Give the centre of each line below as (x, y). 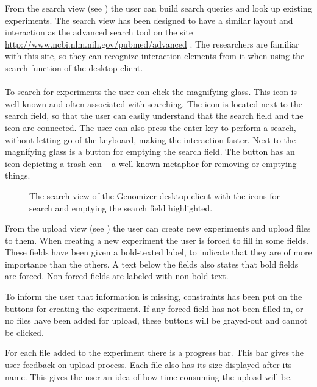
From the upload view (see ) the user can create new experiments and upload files (158, 228)
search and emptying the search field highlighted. (121, 208)
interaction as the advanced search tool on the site (99, 32)
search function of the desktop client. (74, 67)
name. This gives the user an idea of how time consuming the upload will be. (149, 376)
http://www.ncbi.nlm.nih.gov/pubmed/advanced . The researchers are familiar (152, 44)
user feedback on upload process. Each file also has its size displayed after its (148, 365)
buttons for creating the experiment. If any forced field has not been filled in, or (154, 308)
